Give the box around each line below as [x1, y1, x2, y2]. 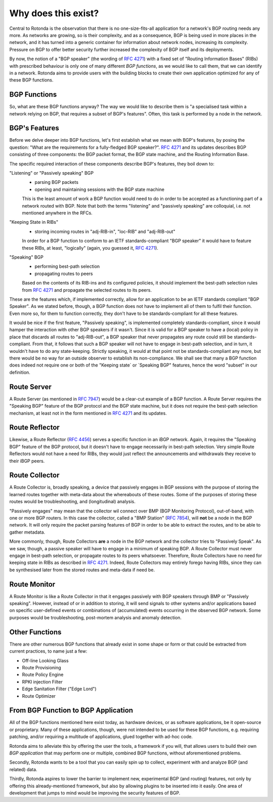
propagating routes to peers [34, 270, 93, 276]
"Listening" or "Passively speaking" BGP [9, 170, 94, 176]
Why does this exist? [9, 8, 99, 19]
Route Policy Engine [22, 671, 64, 678]
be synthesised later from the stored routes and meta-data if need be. [9, 567, 155, 573]
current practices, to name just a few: [9, 648, 87, 654]
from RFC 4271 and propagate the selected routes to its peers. [22, 287, 152, 293]
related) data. [9, 766, 37, 772]
